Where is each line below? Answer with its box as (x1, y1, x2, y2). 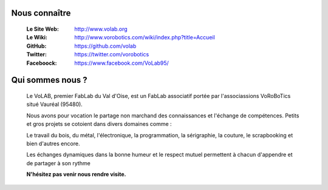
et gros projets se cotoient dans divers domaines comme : (26, 120, 173, 128)
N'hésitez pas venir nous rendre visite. (26, 171, 127, 178)
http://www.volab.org (74, 25, 128, 33)
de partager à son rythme (26, 159, 91, 166)
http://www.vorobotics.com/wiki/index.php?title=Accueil (74, 34, 215, 41)
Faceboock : (26, 59, 57, 67)
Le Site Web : (26, 25, 59, 33)
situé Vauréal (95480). (26, 100, 83, 108)
